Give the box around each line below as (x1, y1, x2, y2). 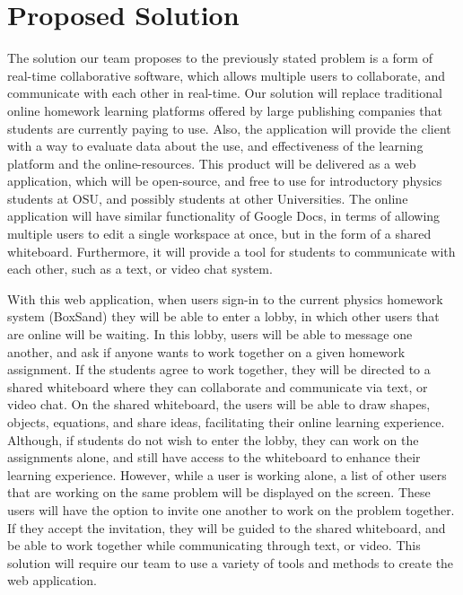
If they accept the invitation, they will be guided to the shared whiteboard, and (7, 518, 446, 537)
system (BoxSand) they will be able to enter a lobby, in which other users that (7, 307, 440, 326)
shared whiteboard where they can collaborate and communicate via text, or (7, 377, 428, 396)
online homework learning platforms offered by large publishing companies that (7, 101, 443, 119)
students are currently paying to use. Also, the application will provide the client (7, 118, 451, 137)
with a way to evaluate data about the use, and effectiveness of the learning (7, 136, 424, 155)
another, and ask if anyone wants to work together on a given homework (7, 342, 406, 361)
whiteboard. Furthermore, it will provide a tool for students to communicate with (7, 241, 456, 260)
